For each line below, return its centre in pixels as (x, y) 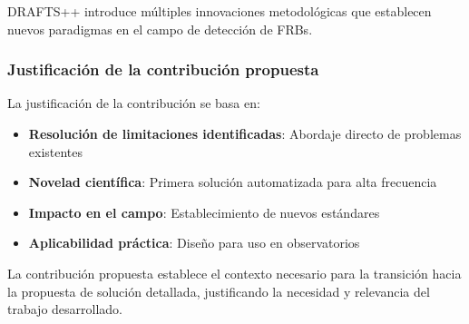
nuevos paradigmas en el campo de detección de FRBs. (160, 29)
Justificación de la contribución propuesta (163, 69)
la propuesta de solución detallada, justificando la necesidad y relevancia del (219, 291)
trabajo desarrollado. (65, 309)
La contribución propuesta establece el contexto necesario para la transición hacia (234, 273)
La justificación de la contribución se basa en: (134, 103)
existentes (56, 151)
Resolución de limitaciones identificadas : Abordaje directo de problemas (245, 133)
